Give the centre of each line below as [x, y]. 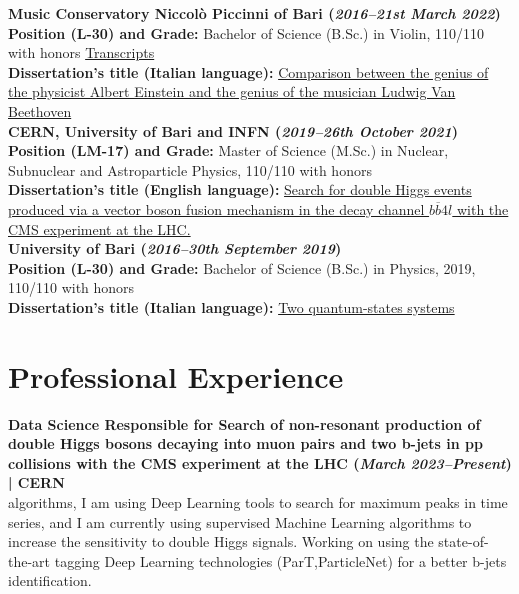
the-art [29, 560]
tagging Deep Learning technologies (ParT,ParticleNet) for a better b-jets [280, 560]
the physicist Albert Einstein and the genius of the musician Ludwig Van [232, 91]
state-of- [463, 541]
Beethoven [40, 110]
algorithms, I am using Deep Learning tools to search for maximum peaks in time [258, 502]
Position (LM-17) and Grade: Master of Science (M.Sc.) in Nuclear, [228, 150]
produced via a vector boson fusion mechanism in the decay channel [216, 208]
